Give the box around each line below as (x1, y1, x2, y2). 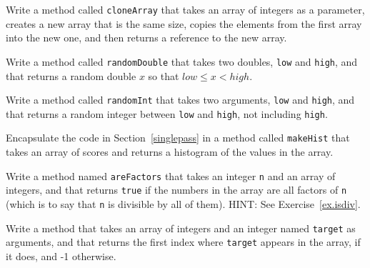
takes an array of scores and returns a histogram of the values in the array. (6, 144, 334, 159)
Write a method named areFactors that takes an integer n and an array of (6, 168, 336, 183)
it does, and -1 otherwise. (6, 248, 116, 263)
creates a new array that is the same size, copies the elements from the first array (6, 16, 362, 31)
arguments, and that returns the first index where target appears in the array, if (6, 234, 361, 249)
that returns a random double (6, 68, 136, 83)
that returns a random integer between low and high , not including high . (6, 106, 328, 121)
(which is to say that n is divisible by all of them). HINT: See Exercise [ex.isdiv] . (6, 196, 361, 211)
